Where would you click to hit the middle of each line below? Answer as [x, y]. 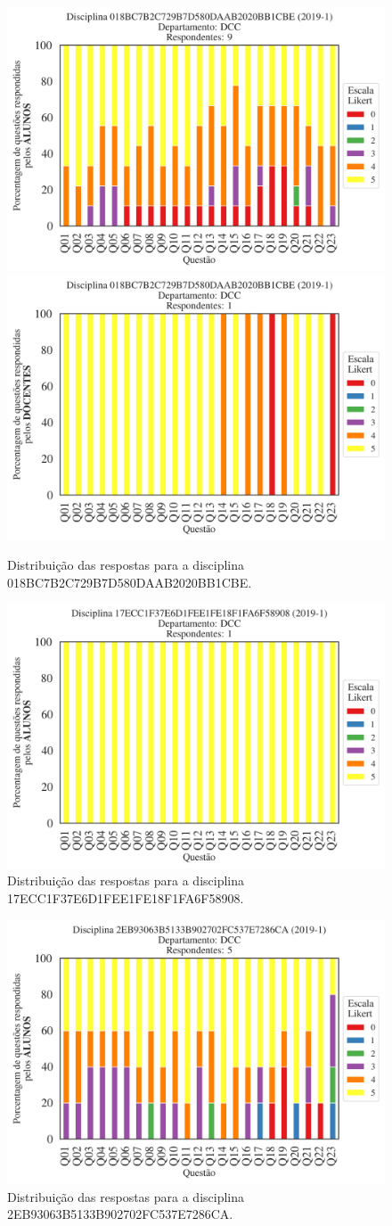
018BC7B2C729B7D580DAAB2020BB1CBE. [130, 582]
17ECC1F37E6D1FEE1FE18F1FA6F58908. [126, 897]
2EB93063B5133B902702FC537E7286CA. [120, 1214]
